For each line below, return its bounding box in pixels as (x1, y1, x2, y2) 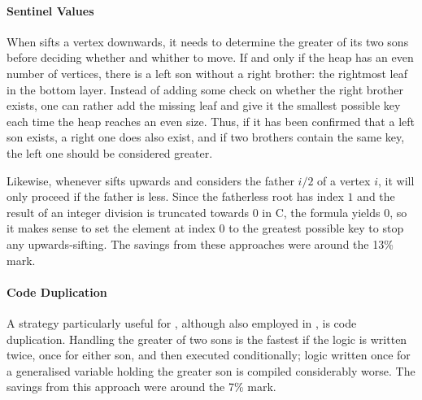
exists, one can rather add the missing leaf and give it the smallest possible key (7, 97, 401, 114)
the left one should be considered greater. (7, 144, 213, 161)
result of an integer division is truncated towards (7, 203, 249, 220)
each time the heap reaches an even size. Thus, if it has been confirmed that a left (7, 112, 415, 129)
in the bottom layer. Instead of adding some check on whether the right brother (7, 80, 404, 98)
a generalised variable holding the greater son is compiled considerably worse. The (7, 362, 415, 379)
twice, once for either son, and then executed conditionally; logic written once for (7, 346, 411, 363)
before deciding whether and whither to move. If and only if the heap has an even (7, 49, 414, 66)
